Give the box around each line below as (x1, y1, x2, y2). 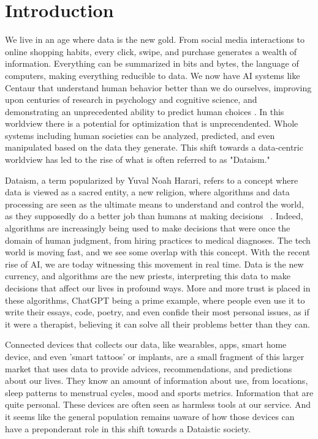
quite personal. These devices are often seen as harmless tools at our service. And (5, 398, 311, 411)
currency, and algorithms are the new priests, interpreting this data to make (5, 269, 291, 282)
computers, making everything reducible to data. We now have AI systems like (5, 69, 300, 81)
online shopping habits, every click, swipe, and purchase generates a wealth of (5, 45, 297, 58)
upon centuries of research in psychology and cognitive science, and (5, 93, 257, 106)
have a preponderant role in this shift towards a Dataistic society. (5, 422, 251, 435)
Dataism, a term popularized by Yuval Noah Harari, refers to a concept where (5, 173, 298, 186)
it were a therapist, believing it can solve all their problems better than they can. (5, 317, 310, 330)
